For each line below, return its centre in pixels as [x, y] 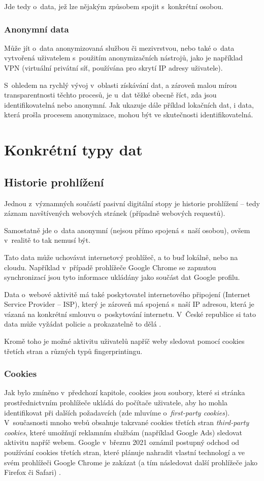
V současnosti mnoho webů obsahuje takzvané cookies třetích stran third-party [127, 422]
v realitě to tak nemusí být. [47, 240]
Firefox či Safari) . [32, 472]
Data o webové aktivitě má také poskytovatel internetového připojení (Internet [127, 294]
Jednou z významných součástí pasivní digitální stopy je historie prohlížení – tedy [132, 203]
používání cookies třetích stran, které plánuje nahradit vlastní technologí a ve [125, 452]
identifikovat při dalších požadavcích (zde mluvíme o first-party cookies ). [117, 412]
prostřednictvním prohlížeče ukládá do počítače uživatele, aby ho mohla [116, 403]
